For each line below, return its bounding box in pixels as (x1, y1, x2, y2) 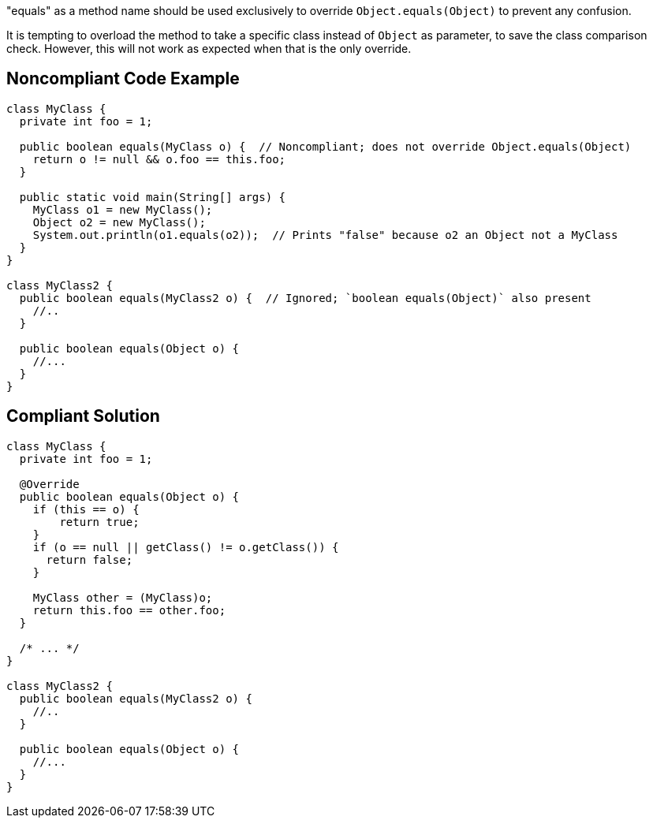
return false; (46, 553, 133, 566)
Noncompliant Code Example (6, 69, 240, 89)
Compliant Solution (6, 406, 160, 427)
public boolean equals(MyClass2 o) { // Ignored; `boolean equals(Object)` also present (19, 291, 591, 304)
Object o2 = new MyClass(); (32, 215, 206, 229)
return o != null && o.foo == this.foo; (32, 152, 286, 166)
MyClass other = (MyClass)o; (32, 591, 213, 604)
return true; (59, 515, 140, 528)
